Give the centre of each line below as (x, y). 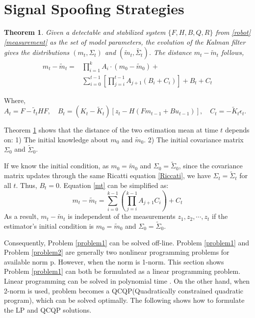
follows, (233, 52)
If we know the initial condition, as (56, 166)
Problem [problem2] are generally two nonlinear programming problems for (117, 252)
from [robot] (233, 32)
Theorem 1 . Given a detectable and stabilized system (85, 32)
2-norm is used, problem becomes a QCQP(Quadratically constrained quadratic (124, 290)
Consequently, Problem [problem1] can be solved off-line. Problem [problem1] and (127, 242)
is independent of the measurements (122, 216)
